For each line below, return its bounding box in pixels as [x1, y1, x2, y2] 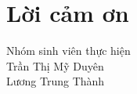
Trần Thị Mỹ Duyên [6, 57, 104, 74]
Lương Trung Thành [6, 73, 105, 89]
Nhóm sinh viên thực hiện [6, 42, 131, 59]
